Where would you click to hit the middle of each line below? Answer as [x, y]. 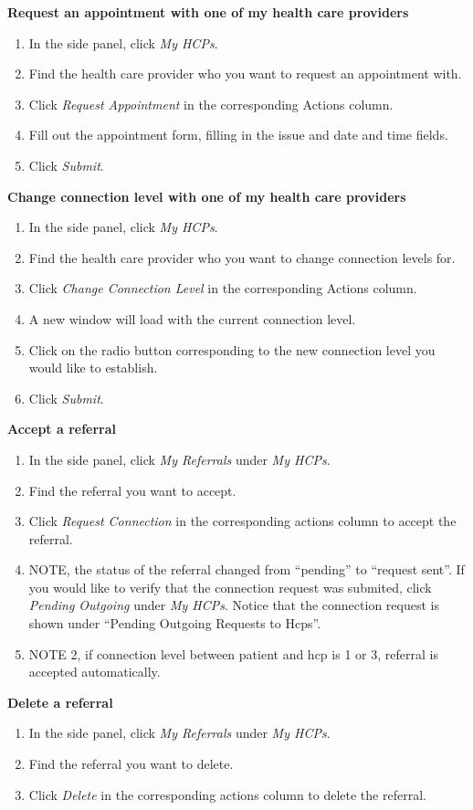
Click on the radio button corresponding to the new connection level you [232, 349]
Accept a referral [62, 429]
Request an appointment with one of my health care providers [208, 12]
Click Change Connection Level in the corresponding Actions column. [223, 288]
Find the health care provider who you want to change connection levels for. [242, 257]
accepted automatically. [95, 672]
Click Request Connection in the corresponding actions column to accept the [242, 521]
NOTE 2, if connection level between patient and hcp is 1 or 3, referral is [233, 653]
